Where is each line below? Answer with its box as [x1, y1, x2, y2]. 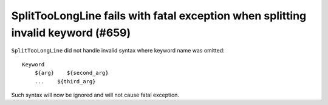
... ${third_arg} [34, 78, 96, 84]
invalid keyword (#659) [11, 26, 131, 39]
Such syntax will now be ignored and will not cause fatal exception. [11, 91, 179, 98]
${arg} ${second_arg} [34, 69, 109, 77]
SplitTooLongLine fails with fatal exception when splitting [11, 9, 307, 22]
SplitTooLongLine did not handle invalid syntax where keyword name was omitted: [11, 47, 225, 54]
